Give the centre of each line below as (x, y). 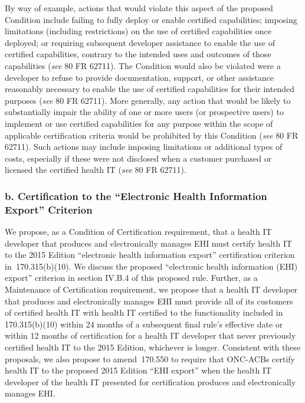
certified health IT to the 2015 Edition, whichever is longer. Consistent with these (153, 347)
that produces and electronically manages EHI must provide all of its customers (149, 301)
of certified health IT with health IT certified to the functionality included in (144, 312)
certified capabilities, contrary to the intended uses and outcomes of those (138, 54)
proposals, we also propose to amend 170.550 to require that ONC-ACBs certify (150, 358)
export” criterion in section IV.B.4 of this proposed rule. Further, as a (131, 278)
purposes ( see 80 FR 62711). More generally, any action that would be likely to (148, 100)
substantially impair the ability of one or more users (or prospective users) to (144, 112)
